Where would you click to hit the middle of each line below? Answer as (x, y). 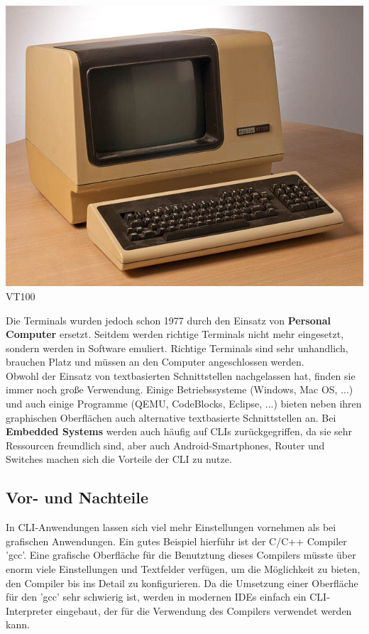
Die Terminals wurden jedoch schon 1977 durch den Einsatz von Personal (169, 320)
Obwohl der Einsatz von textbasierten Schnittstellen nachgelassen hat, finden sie (181, 375)
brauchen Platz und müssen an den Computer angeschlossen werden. (155, 362)
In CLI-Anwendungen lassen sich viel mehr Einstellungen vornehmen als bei (171, 527)
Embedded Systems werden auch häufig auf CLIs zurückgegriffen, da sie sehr (179, 431)
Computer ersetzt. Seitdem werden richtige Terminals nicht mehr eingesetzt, (175, 334)
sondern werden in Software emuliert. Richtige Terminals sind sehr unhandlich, (177, 348)
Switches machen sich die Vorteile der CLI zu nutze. (119, 459)
